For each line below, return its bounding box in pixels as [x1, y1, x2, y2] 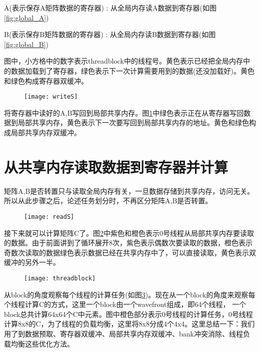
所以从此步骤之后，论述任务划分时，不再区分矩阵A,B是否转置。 [4, 195, 212, 206]
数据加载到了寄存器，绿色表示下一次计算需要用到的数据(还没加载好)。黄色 [10, 65, 254, 76]
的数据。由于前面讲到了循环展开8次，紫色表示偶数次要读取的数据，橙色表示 [4, 237, 252, 248]
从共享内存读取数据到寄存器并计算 [4, 156, 228, 177]
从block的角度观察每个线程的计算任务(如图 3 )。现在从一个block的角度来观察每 [4, 289, 255, 299]
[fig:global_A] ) [4, 12, 49, 23]
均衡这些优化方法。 [10, 338, 74, 348]
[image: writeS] [24, 93, 78, 101]
